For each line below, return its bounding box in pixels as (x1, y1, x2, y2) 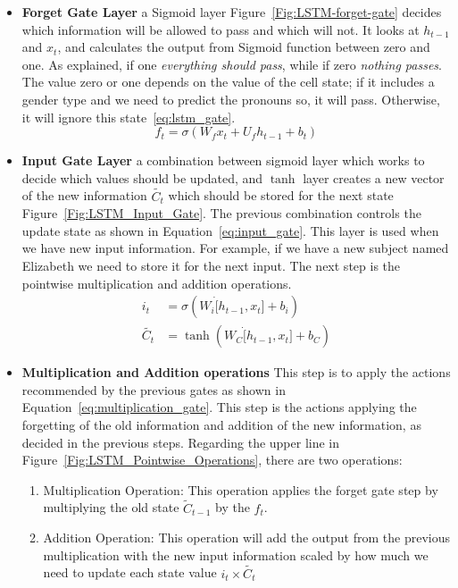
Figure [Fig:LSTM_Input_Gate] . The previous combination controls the (21, 204, 421, 223)
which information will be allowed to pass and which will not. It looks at (21, 20, 420, 38)
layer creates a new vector (303, 168, 445, 187)
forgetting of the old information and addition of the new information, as (21, 415, 421, 433)
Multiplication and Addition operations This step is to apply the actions (21, 363, 451, 382)
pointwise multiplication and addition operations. (21, 273, 292, 292)
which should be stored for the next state (168, 186, 394, 205)
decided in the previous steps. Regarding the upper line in (21, 433, 340, 451)
